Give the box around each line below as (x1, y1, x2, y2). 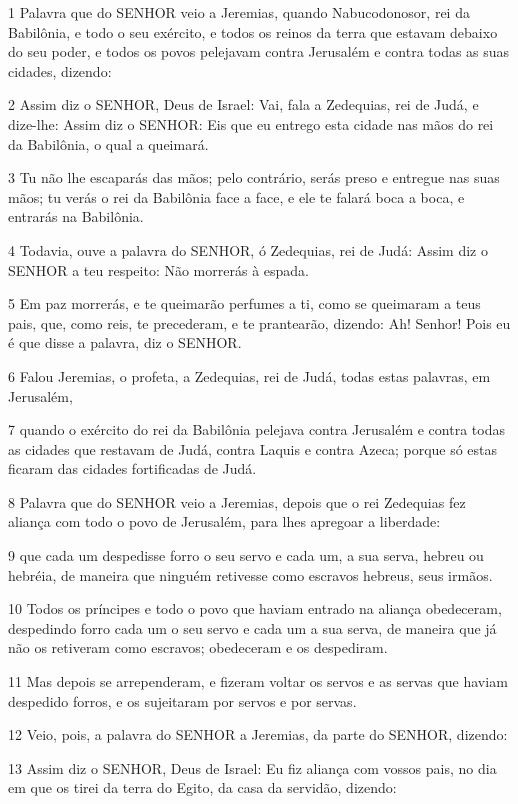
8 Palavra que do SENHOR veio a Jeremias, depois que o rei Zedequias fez (8, 491, 466, 512)
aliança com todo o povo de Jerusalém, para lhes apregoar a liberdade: (8, 511, 441, 532)
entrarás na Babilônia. (8, 206, 144, 227)
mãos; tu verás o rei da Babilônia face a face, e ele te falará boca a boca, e (8, 186, 465, 207)
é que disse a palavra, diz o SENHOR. (8, 332, 242, 353)
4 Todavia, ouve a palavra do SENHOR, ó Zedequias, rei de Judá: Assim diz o (8, 239, 489, 260)
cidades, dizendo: (8, 60, 112, 81)
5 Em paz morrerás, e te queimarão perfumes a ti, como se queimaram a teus (8, 293, 481, 314)
